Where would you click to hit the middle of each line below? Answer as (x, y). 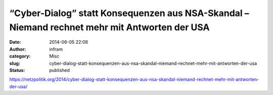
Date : (15, 42)
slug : (15, 63)
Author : (18, 49)
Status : (17, 70)
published (60, 70)
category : (20, 56)
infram (56, 49)
